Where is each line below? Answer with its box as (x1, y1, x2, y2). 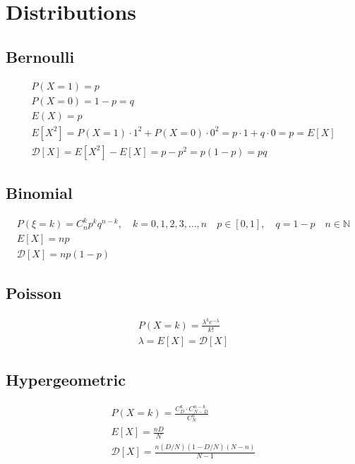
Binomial (6, 182, 73, 204)
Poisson (6, 281, 62, 303)
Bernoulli (6, 45, 75, 67)
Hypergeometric (6, 369, 126, 391)
